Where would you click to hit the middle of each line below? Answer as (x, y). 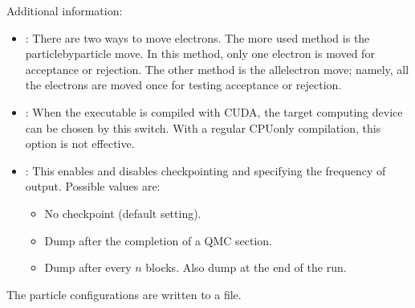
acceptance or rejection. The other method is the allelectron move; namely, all (217, 69)
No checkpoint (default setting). (123, 213)
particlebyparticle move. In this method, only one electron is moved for (200, 53)
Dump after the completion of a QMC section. (159, 240)
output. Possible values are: (93, 186)
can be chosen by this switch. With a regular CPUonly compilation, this (203, 127)
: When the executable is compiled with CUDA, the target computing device (214, 111)
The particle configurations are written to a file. (124, 294)
